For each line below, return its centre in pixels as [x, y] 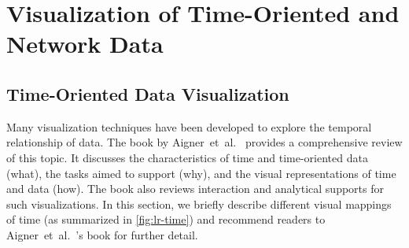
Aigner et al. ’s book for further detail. [102, 234]
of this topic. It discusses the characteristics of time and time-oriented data [187, 157]
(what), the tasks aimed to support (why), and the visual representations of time [201, 173]
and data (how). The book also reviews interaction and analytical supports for [195, 189]
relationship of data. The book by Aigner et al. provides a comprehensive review [204, 142]
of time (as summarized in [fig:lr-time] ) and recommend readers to [166, 219]
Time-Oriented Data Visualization [148, 93]
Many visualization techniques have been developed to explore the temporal [189, 126]
